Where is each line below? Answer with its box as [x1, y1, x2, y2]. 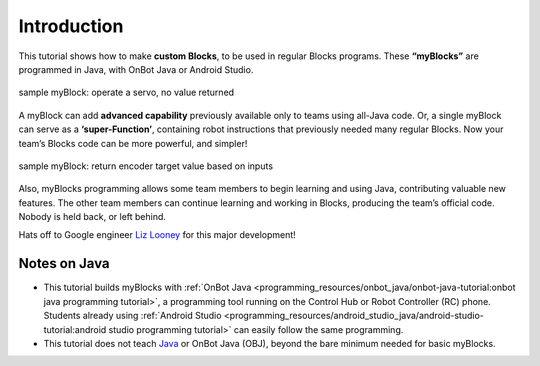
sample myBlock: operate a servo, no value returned [18, 86, 235, 99]
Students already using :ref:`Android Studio [43, 310, 222, 322]
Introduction [18, 15, 124, 37]
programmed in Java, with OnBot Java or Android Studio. [18, 63, 254, 75]
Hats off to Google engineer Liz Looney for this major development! [18, 229, 297, 241]
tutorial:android [43, 323, 107, 335]
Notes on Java [18, 255, 110, 272]
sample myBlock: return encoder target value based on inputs [18, 160, 274, 172]
